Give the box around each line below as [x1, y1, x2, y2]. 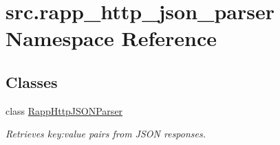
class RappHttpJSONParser [6, 103, 123, 118]
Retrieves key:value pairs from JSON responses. [6, 126, 206, 141]
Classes [6, 71, 58, 92]
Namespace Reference [6, 24, 217, 52]
